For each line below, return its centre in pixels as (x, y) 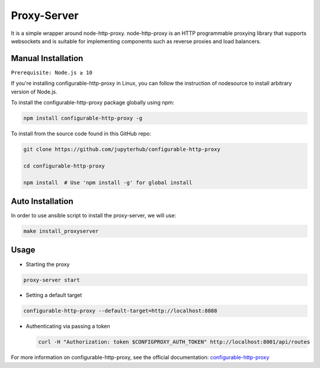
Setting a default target (54, 295)
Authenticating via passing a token (68, 327)
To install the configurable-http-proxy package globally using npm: (93, 103)
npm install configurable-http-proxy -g (83, 118)
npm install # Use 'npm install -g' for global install (108, 183)
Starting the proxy (48, 264)
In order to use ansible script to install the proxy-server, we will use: (94, 216)
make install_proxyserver (61, 231)
